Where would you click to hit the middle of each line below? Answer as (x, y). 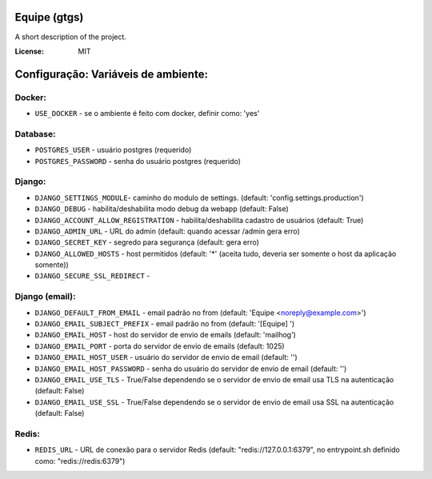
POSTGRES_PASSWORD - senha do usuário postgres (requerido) (138, 161)
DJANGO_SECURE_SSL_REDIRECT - (92, 276)
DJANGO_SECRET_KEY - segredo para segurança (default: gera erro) (147, 242)
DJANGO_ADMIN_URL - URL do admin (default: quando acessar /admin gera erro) (167, 231)
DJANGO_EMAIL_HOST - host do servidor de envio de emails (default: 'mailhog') (165, 335)
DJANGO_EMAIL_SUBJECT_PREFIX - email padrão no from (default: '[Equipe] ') (165, 323)
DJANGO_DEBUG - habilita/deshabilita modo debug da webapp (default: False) (162, 209)
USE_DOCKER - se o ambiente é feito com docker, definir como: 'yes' (147, 114)
